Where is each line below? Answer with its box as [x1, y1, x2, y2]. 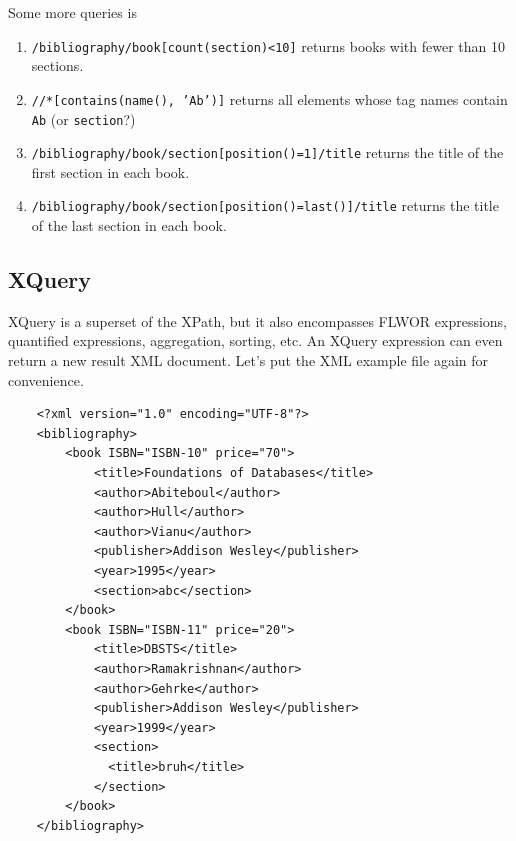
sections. [31, 55, 84, 76]
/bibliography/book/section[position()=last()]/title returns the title [31, 195, 499, 216]
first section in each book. [31, 161, 190, 182]
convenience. [8, 369, 84, 390]
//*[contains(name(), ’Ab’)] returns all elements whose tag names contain [31, 88, 508, 109]
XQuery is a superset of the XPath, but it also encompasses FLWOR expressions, [8, 310, 508, 331]
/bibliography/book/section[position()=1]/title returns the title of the [31, 142, 504, 163]
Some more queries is [8, 2, 137, 22]
